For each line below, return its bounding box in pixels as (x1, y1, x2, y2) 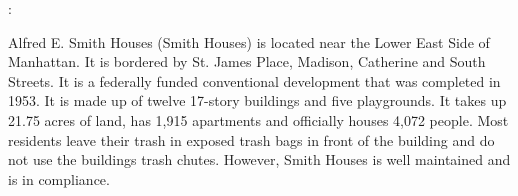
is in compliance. (8, 168, 110, 189)
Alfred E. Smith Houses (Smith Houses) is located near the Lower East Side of (8, 31, 490, 52)
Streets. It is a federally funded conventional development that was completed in (8, 70, 501, 91)
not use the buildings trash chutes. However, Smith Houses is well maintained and (8, 149, 511, 170)
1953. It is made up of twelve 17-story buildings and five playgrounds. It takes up (8, 90, 507, 111)
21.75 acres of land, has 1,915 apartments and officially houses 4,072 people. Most (8, 109, 509, 130)
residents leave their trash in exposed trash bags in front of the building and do (8, 129, 495, 150)
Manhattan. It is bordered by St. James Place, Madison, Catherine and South (8, 51, 486, 72)
